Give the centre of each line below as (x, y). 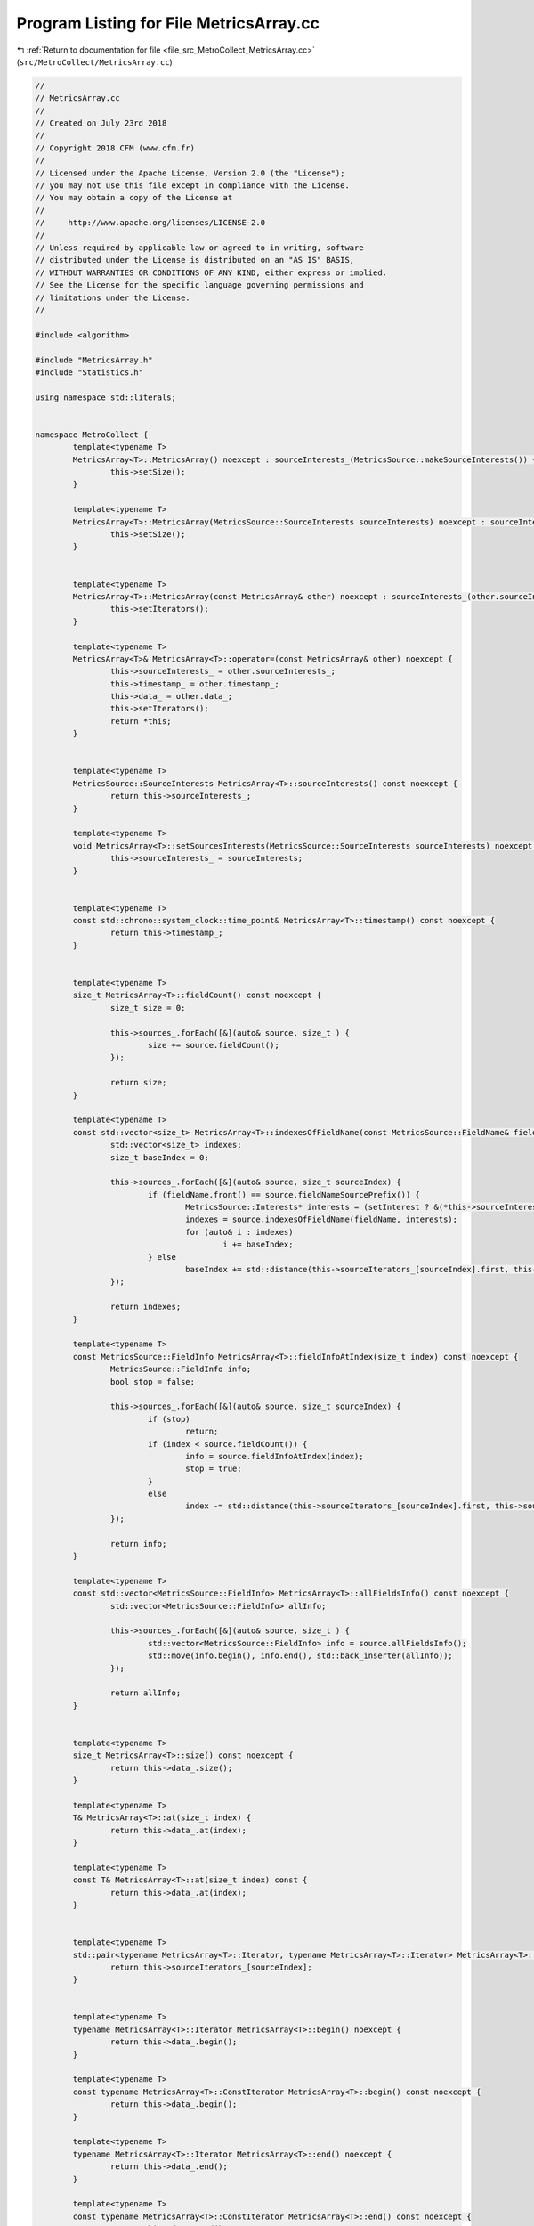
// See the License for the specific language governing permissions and (199, 285)
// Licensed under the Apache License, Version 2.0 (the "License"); (190, 173)
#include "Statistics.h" (89, 372)
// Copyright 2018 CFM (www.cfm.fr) (115, 148)
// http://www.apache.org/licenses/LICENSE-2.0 (150, 223)
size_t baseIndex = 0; (159, 1157)
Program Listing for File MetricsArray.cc (168, 23)
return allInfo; (146, 1693)
